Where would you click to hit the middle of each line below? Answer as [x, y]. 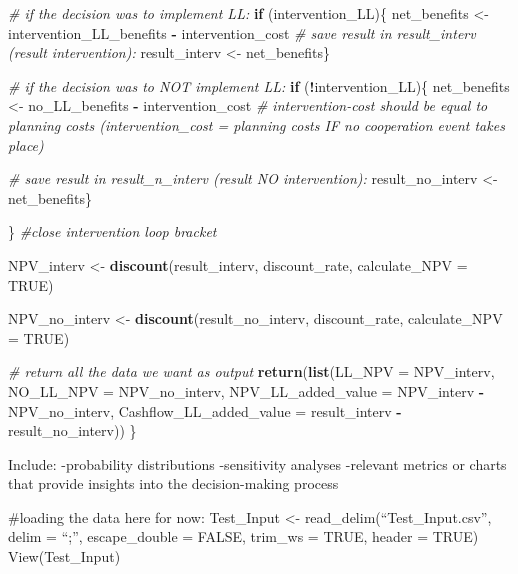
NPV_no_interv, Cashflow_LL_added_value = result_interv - [205, 410]
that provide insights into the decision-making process [173, 483]
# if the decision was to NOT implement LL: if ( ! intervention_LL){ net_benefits [259, 85]
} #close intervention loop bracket [112, 231]
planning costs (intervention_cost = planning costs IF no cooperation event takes [256, 124]
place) [26, 144]
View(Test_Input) [64, 556]
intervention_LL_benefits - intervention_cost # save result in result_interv [242, 32]
